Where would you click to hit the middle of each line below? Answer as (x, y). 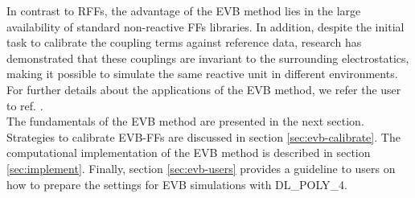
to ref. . (25, 105)
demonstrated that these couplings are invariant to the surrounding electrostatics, (208, 58)
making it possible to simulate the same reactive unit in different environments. (202, 74)
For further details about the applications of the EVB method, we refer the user (204, 89)
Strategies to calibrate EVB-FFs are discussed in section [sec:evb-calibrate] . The (203, 136)
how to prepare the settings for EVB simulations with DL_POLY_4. (177, 184)
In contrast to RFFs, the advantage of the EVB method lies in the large (184, 10)
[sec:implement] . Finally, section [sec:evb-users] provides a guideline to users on (201, 168)
